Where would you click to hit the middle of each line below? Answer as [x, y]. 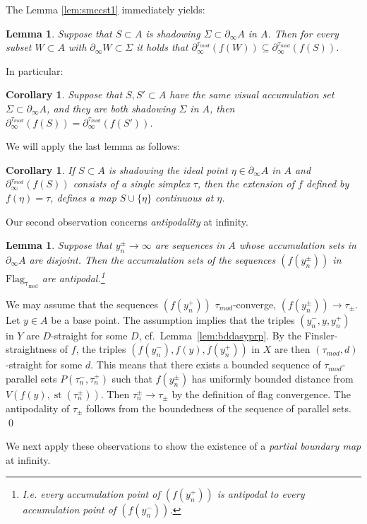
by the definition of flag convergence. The [261, 394]
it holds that [162, 47]
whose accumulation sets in [297, 245]
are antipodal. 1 [73, 276]
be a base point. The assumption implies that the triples [173, 319]
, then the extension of [246, 184]
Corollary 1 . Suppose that [64, 94]
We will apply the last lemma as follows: [93, 146]
